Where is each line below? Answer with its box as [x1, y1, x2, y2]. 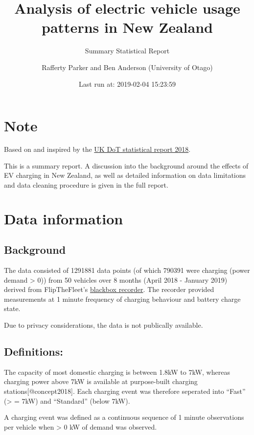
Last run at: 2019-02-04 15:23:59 [79, 78, 176, 89]
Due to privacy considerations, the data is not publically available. [4, 319, 203, 330]
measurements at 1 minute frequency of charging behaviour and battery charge [4, 293, 241, 304]
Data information [4, 208, 123, 228]
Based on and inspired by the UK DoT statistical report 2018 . [4, 144, 191, 154]
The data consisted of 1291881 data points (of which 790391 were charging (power [4, 265, 250, 275]
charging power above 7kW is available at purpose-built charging [4, 376, 198, 387]
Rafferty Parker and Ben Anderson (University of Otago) [42, 62, 213, 72]
